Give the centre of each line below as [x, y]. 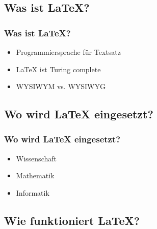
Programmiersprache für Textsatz [68, 52]
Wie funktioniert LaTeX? [72, 220]
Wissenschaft [36, 158]
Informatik [33, 192]
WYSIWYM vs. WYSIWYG [61, 86]
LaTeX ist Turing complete [58, 69]
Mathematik [35, 175]
